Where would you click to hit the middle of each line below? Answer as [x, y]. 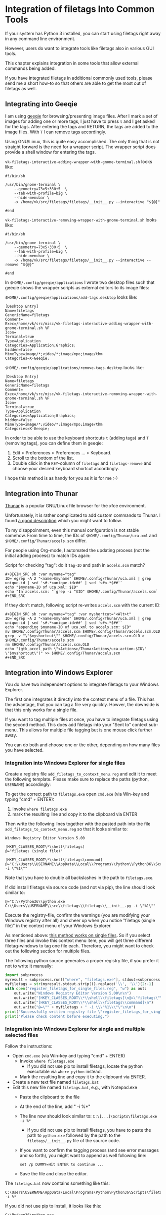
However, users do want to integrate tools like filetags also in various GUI [80, 48]
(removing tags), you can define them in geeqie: [54, 443]
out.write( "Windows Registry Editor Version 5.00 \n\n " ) [73, 994]
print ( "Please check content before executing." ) [57, 1016]
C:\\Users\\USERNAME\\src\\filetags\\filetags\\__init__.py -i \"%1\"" [80, 906]
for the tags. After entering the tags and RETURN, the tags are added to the [82, 126]
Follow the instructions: [29, 1046]
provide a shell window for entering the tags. [51, 152]
